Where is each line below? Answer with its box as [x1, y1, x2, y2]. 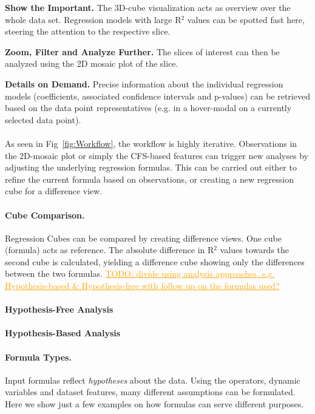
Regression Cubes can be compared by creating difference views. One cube [5, 231, 282, 244]
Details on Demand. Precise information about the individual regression [5, 77, 283, 90]
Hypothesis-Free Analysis [5, 303, 113, 316]
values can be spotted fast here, [187, 13, 305, 25]
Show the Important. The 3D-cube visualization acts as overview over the [5, 1, 291, 13]
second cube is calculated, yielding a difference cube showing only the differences [5, 255, 305, 268]
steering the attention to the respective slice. [5, 25, 171, 38]
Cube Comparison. [5, 208, 85, 221]
